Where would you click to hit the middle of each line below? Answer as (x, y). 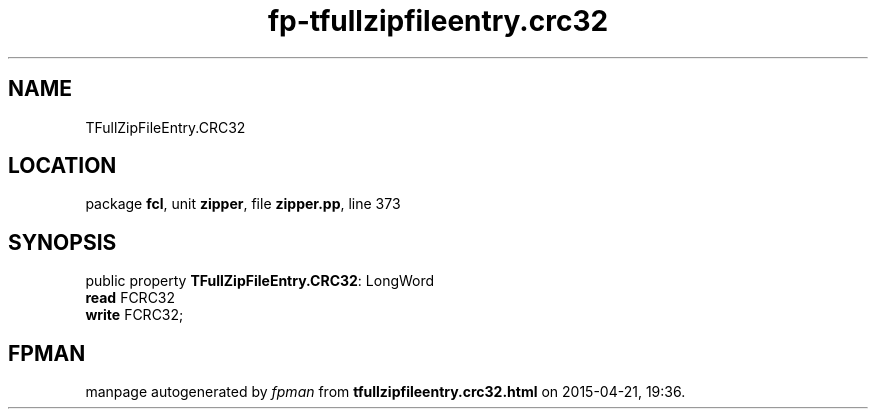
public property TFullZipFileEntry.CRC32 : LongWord (260, 281)
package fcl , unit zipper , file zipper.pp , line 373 (243, 204)
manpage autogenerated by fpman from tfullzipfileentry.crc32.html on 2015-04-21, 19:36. (385, 392)
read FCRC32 (130, 298)
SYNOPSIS (62, 242)
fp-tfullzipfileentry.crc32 (438, 21)
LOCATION (62, 166)
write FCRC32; (134, 315)
